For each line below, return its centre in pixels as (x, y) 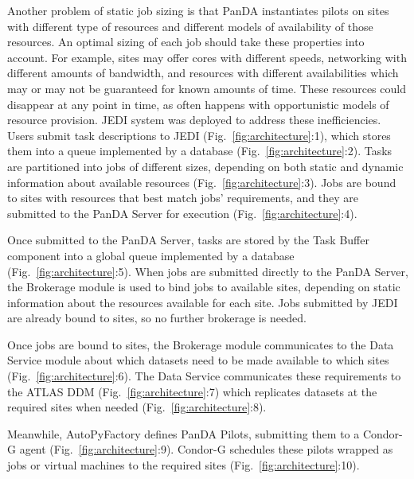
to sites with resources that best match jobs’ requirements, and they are (183, 198)
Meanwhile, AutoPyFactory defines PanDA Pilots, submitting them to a (184, 433)
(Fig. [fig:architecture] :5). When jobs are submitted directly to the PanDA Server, (208, 271)
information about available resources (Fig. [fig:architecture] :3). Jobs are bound (202, 182)
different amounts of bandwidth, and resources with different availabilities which (203, 73)
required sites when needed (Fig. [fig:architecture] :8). (137, 407)
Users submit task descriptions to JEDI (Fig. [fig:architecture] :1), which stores (199, 135)
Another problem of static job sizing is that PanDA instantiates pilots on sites (198, 10)
